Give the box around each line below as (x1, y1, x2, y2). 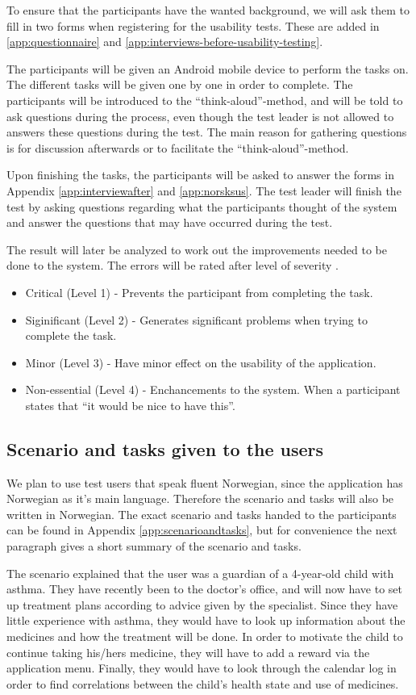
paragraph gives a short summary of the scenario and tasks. (6, 538, 302, 555)
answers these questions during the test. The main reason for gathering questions (6, 124, 407, 140)
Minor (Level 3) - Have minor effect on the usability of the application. (25, 354, 376, 371)
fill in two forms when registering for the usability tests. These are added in (6, 17, 380, 34)
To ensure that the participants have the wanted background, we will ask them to (6, 2, 410, 18)
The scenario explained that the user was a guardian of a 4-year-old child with (6, 564, 394, 581)
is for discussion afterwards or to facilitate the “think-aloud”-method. (6, 139, 349, 156)
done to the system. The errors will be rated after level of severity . (6, 257, 339, 274)
